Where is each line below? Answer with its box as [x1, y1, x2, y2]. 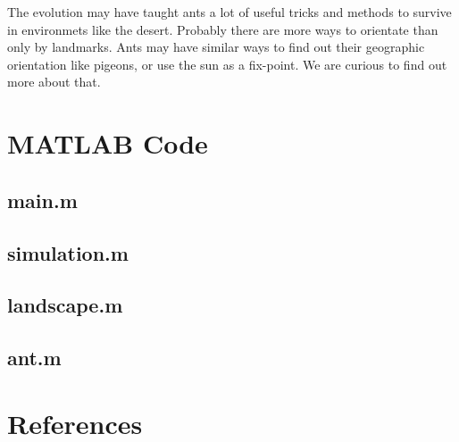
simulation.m [7, 238, 129, 266]
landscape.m [7, 291, 123, 319]
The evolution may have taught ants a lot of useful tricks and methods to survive [7, 3, 452, 21]
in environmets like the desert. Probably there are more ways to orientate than [7, 20, 438, 38]
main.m [7, 186, 78, 213]
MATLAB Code [7, 125, 208, 162]
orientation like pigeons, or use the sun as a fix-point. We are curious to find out [7, 54, 447, 73]
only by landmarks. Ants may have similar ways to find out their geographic [7, 38, 425, 56]
